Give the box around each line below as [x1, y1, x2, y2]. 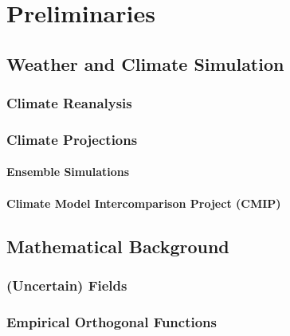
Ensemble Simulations [6, 163, 130, 180]
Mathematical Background [6, 233, 229, 258]
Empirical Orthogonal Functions [6, 311, 217, 331]
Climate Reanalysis [6, 93, 132, 113]
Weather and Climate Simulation [6, 51, 284, 76]
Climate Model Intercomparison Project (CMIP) [6, 194, 281, 211]
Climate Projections [6, 129, 138, 149]
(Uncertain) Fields [6, 275, 127, 295]
